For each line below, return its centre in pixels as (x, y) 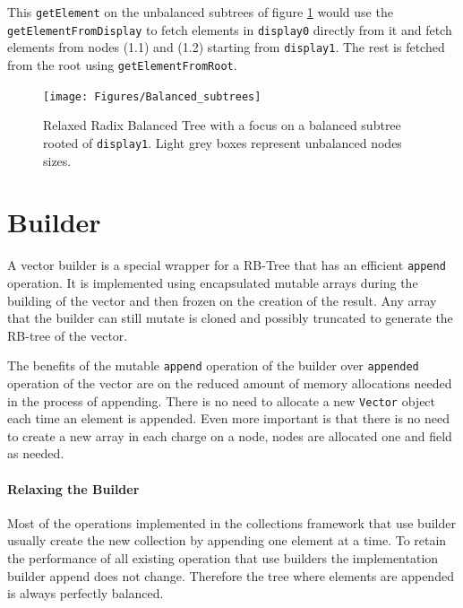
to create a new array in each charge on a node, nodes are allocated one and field (230, 435)
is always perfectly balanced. (86, 593)
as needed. (36, 453)
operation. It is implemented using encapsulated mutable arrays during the (213, 282)
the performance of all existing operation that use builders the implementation (223, 557)
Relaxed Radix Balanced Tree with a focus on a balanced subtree (222, 125)
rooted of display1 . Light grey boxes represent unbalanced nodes (223, 142)
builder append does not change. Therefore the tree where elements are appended (231, 575)
